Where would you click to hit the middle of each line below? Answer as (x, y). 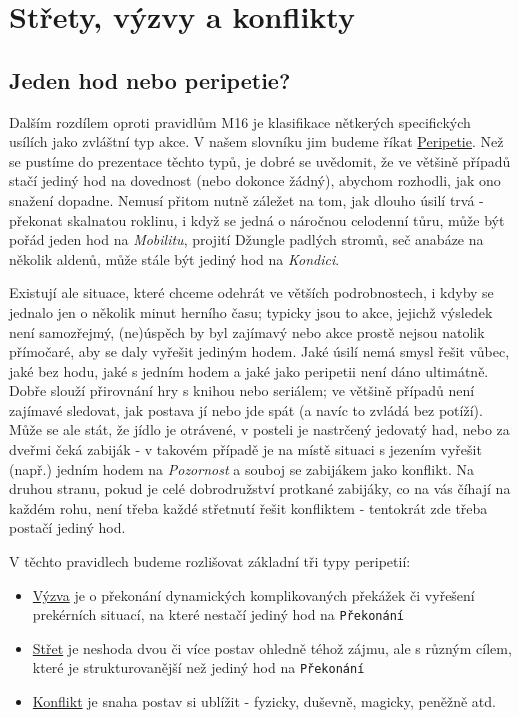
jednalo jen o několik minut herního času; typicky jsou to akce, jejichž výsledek (251, 311)
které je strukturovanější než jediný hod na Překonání (198, 667)
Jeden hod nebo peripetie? (150, 79)
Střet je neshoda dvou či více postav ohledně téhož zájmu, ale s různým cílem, (272, 647)
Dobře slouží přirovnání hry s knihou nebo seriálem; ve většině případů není (242, 390)
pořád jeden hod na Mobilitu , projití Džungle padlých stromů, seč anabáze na (246, 239)
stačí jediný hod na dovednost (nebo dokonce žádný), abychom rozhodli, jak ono (255, 180)
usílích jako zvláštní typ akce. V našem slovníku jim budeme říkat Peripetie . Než (256, 141)
